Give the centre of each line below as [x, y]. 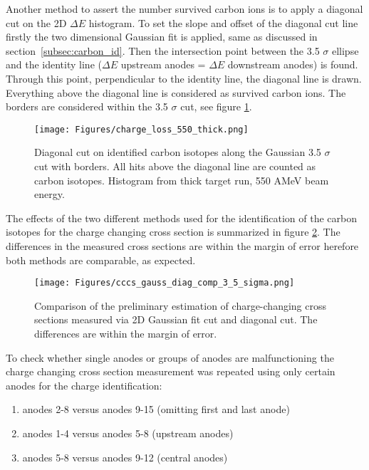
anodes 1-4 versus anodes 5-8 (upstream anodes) [128, 433]
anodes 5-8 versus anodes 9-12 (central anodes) [125, 457]
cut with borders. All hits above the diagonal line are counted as [175, 166]
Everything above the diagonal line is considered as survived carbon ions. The [176, 92]
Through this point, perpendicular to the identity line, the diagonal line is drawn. [184, 78]
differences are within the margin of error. [126, 333]
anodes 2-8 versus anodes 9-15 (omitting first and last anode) [156, 409]
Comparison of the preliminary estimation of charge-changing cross [181, 305]
